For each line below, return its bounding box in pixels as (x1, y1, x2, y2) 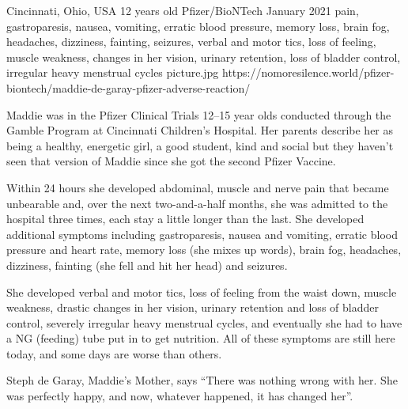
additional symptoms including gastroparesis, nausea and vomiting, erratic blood (6, 225, 398, 242)
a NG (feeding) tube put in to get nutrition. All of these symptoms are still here (6, 330, 395, 347)
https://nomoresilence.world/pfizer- (222, 64, 395, 81)
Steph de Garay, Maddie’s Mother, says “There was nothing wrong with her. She (6, 372, 398, 388)
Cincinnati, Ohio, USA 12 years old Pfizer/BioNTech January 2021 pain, (6, 2, 359, 18)
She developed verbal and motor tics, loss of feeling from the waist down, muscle (6, 283, 397, 300)
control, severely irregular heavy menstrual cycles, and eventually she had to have (6, 314, 402, 331)
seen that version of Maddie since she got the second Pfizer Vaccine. (6, 153, 336, 169)
